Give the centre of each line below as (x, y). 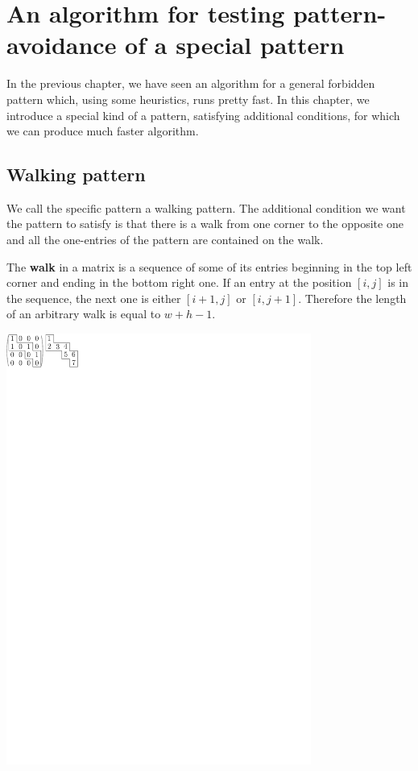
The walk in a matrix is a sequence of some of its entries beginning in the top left (209, 266)
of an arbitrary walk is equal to (84, 314)
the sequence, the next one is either (94, 298)
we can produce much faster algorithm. (103, 131)
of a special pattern (235, 45)
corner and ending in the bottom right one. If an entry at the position (179, 282)
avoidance (62, 45)
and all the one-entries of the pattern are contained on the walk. (165, 240)
